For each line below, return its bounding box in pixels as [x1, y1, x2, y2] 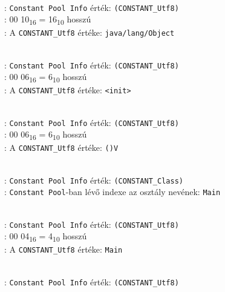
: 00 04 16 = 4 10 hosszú [4, 230, 87, 244]
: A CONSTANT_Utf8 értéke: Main [4, 243, 123, 256]
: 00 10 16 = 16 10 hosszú [4, 13, 91, 27]
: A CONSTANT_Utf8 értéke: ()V [4, 141, 119, 154]
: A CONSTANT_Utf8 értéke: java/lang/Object [4, 26, 175, 39]
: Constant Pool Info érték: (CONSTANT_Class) [4, 173, 183, 186]
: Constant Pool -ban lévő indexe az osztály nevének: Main [4, 185, 221, 198]
